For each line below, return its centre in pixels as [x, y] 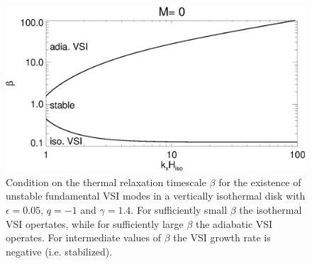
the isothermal [271, 209]
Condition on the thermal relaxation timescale [106, 182]
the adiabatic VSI [234, 223]
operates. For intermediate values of [84, 237]
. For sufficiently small [179, 209]
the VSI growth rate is [222, 237]
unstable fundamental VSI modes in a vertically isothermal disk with [156, 196]
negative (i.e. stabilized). [59, 251]
